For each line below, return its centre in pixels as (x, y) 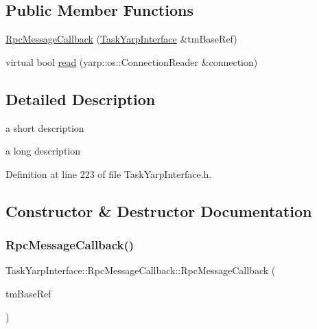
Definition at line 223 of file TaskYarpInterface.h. (109, 173)
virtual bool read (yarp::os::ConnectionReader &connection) (132, 61)
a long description (43, 151)
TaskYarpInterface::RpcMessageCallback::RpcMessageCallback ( (141, 270)
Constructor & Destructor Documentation (159, 211)
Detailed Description (81, 99)
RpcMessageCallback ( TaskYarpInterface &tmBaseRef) (121, 39)
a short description (45, 127)
